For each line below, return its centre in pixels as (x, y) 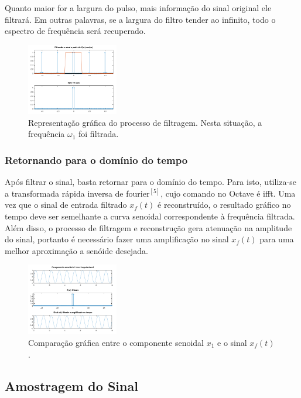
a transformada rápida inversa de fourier (77, 193)
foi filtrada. (99, 134)
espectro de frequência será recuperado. (75, 31)
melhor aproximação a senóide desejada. (76, 250)
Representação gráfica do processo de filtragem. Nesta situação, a (145, 122)
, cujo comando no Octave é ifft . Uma (228, 193)
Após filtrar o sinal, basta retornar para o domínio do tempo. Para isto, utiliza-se (150, 182)
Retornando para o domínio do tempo (96, 159)
